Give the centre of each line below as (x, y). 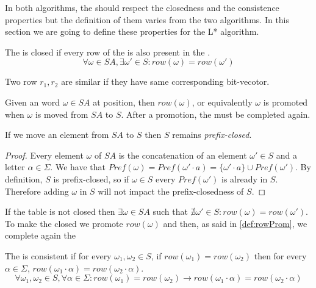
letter (15, 167)
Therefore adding (37, 191)
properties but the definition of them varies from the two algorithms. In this (147, 19)
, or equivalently (222, 102)
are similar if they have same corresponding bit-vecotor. (165, 81)
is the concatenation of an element (183, 155)
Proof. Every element (44, 155)
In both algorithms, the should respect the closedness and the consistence (142, 7)
